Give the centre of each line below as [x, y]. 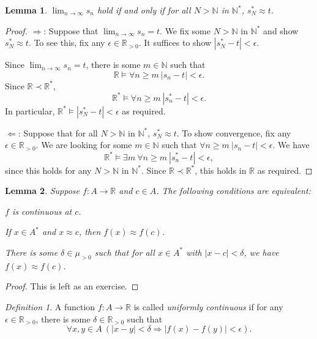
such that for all [125, 252]
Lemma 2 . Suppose [43, 191]
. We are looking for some [84, 145]
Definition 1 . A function [50, 306]
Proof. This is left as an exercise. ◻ [72, 286]
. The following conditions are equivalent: [233, 191]
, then [90, 232]
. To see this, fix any [67, 43]
